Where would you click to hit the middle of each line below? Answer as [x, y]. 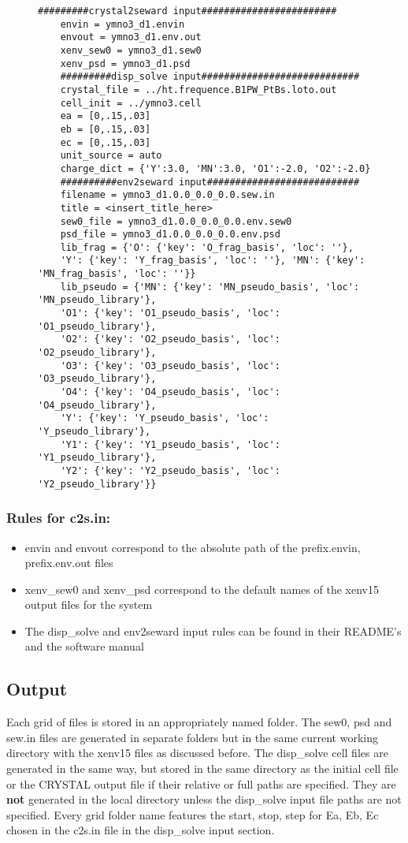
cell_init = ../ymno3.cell [131, 103]
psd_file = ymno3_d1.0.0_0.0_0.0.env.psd [170, 235]
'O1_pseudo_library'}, [97, 326]
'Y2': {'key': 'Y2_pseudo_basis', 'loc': [170, 470]
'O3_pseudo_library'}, [97, 379]
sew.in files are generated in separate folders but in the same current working [192, 737]
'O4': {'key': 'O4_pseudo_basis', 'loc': [170, 392]
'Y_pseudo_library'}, [95, 431]
